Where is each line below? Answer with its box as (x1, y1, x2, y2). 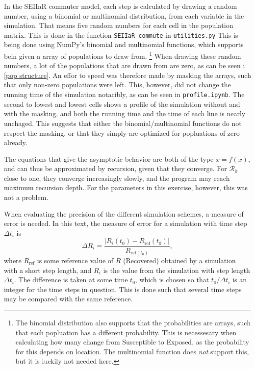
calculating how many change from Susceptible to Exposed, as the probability (15, 337, 249, 347)
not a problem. (4, 192, 49, 202)
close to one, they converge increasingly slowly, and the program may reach (4, 172, 230, 183)
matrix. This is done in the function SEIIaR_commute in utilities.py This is (4, 29, 238, 40)
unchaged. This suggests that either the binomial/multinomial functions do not (4, 118, 242, 128)
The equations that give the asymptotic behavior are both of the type (4, 153, 214, 164)
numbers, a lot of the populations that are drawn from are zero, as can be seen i (4, 60, 245, 71)
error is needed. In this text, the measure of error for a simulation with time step (4, 218, 247, 228)
